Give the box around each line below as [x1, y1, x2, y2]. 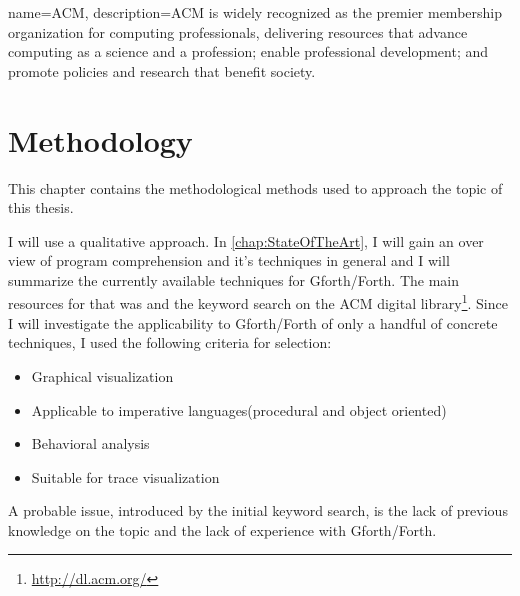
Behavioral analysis [31, 433, 150, 454]
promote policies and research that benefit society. [8, 60, 316, 81]
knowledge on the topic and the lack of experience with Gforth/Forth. [8, 519, 437, 540]
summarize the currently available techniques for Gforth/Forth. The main [8, 269, 460, 290]
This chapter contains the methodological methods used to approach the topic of [8, 177, 503, 198]
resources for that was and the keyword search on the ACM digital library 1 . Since [8, 290, 508, 314]
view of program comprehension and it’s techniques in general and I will [8, 250, 450, 271]
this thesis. [8, 197, 74, 218]
